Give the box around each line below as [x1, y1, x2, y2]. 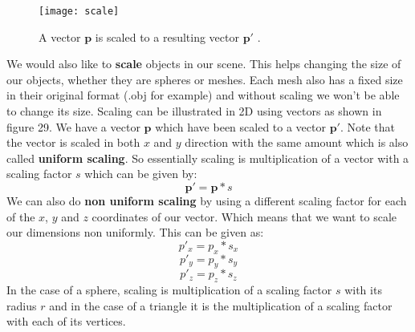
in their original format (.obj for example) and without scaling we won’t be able [6, 87, 400, 103]
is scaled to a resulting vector [95, 28, 239, 45]
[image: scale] [39, 6, 120, 17]
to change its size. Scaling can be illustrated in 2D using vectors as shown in [6, 103, 382, 119]
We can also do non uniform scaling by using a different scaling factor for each [6, 192, 407, 209]
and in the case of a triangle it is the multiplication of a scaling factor [49, 297, 393, 314]
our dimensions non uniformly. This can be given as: [6, 224, 264, 241]
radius [6, 297, 37, 314]
